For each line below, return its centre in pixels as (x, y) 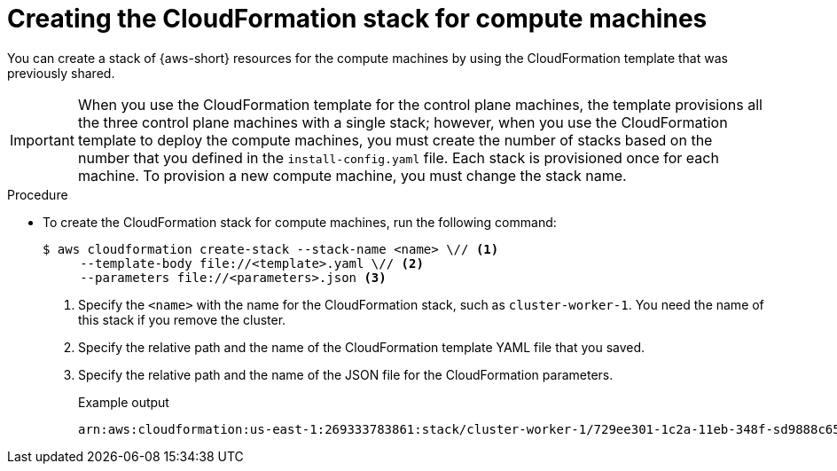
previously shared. (61, 73)
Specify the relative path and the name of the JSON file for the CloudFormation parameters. (346, 374)
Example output (124, 402)
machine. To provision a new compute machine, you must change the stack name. (352, 175)
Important (42, 140)
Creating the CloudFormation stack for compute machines (357, 19)
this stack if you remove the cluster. (182, 319)
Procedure (38, 194)
